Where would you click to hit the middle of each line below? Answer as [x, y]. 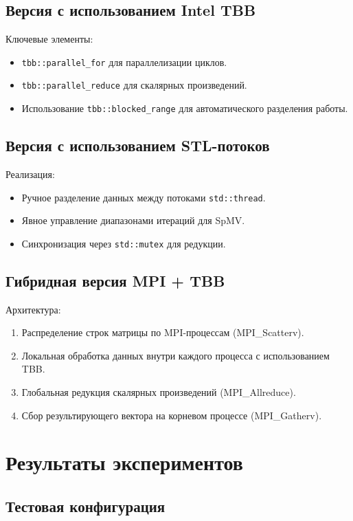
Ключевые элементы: [49, 39]
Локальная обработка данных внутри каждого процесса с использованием [175, 355]
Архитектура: [33, 309]
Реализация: [30, 174]
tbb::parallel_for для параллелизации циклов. [124, 62]
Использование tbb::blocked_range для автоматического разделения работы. [185, 108]
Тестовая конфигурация [86, 506]
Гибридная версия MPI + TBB [115, 280]
